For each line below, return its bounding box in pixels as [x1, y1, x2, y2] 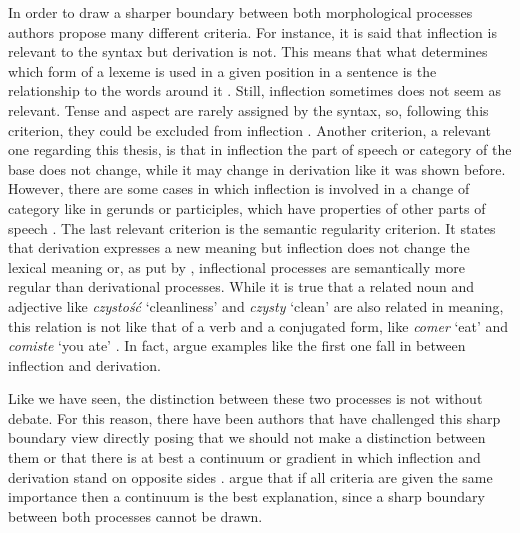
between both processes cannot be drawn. [8, 505, 263, 526]
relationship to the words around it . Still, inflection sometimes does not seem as [8, 80, 501, 101]
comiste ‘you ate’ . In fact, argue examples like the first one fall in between [8, 335, 466, 356]
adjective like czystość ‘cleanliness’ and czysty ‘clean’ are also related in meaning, [8, 295, 504, 316]
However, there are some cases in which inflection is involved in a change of [8, 178, 470, 199]
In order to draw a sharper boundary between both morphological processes [8, 2, 473, 22]
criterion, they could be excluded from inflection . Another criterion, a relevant [8, 119, 491, 140]
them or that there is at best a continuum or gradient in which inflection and [8, 447, 481, 468]
